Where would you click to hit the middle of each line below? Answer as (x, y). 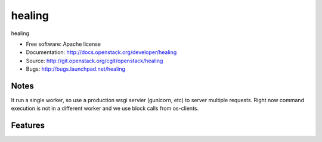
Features (28, 126)
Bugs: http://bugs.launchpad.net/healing (75, 69)
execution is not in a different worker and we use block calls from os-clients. (105, 108)
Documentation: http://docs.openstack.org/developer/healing (101, 52)
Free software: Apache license (64, 44)
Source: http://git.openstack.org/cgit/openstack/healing (95, 61)
